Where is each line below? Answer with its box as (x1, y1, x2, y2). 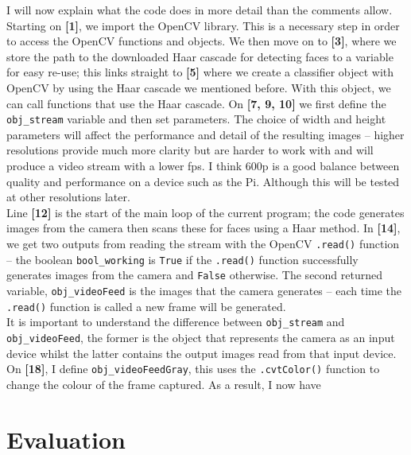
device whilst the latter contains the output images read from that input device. (6, 344, 397, 361)
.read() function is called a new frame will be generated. (6, 297, 286, 314)
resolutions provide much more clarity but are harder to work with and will (6, 142, 374, 158)
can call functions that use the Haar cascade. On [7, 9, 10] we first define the (6, 95, 386, 111)
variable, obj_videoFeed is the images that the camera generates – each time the (6, 282, 402, 298)
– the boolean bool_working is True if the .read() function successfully (6, 251, 359, 267)
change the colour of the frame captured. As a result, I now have (6, 375, 321, 392)
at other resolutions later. (6, 189, 130, 205)
